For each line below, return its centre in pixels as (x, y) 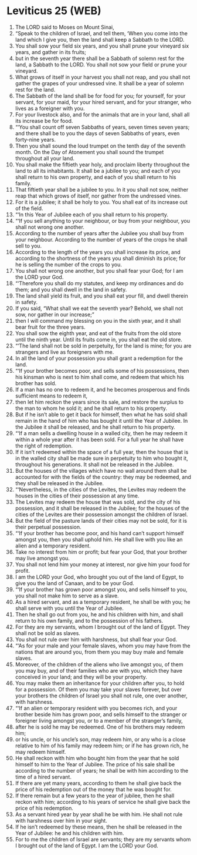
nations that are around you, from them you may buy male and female (99, 652)
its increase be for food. (44, 121)
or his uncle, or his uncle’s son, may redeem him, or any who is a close (100, 739)
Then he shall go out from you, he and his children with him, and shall (99, 614)
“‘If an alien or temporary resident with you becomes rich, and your (96, 708)
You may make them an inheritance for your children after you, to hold (100, 683)
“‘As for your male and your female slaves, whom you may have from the (103, 646)
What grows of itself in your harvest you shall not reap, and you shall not (103, 77)
